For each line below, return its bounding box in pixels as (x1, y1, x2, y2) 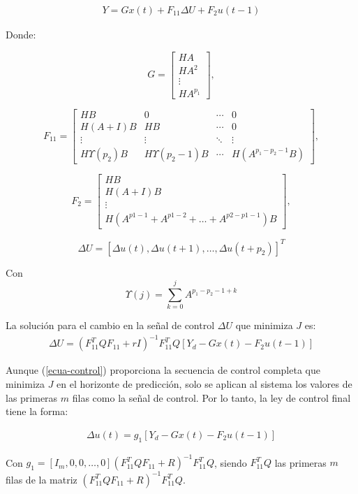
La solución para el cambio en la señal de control (6, 318, 215, 333)
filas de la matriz (6, 472, 77, 486)
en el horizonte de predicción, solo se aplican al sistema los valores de (57, 376, 352, 391)
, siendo (214, 455, 247, 470)
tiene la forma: (6, 404, 68, 419)
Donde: (6, 27, 36, 42)
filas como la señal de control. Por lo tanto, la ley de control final (72, 390, 351, 405)
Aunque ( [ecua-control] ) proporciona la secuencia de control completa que (6, 363, 320, 377)
